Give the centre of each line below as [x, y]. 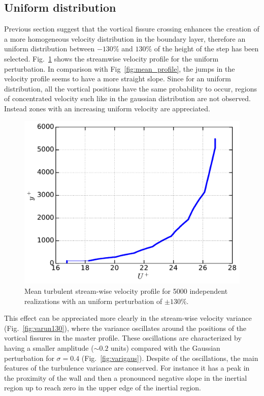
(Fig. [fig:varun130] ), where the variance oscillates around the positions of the [125, 328]
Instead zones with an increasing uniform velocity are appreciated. [107, 108]
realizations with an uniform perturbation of [93, 301]
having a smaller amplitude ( [49, 348]
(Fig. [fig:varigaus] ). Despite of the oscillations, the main [170, 358]
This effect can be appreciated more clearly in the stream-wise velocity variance [128, 318]
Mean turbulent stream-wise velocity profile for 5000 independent [126, 291]
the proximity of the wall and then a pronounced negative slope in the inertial [126, 377]
